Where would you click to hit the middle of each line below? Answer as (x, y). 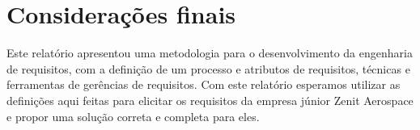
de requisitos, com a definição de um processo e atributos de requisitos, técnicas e (208, 68)
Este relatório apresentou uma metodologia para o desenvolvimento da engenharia (210, 53)
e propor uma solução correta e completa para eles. (133, 116)
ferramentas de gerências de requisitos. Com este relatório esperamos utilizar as (204, 84)
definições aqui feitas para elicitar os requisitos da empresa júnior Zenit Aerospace (210, 100)
